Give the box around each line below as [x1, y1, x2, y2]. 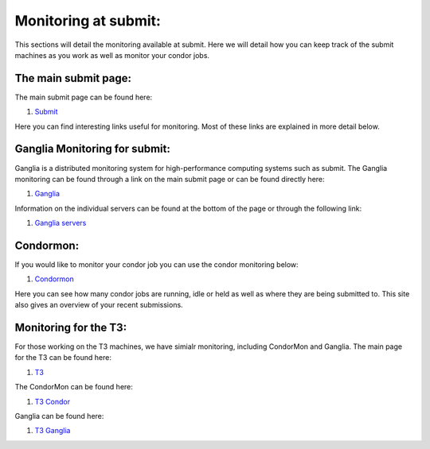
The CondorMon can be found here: [14, 382, 133, 392]
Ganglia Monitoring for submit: [14, 142, 171, 156]
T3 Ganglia [34, 426, 71, 435]
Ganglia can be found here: [14, 412, 104, 421]
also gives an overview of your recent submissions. [14, 300, 183, 310]
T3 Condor [34, 397, 71, 406]
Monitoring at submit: [14, 12, 161, 29]
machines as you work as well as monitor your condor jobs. [14, 50, 210, 60]
